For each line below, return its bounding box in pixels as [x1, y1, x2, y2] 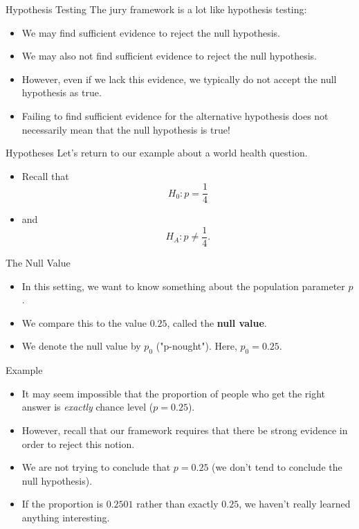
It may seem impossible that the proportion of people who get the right [21, 386, 326, 400]
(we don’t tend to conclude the [212, 460, 342, 474]
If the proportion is [21, 496, 104, 511]
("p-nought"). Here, [156, 339, 237, 353]
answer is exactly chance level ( [21, 400, 154, 414]
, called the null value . [167, 315, 267, 330]
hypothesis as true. [21, 85, 102, 100]
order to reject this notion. [21, 436, 135, 451]
